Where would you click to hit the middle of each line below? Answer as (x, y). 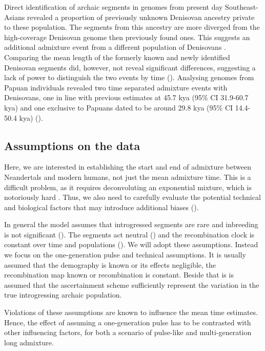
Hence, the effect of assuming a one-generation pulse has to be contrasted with (128, 322)
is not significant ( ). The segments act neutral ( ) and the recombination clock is (129, 234)
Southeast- (242, 7)
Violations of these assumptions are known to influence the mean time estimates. (131, 312)
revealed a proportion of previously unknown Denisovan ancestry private (141, 17)
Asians (15, 17)
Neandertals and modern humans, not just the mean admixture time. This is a (128, 177)
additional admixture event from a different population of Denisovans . (115, 47)
